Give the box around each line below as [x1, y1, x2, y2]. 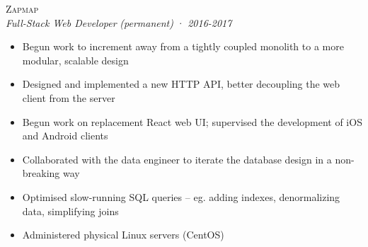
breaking [22, 166, 60, 180]
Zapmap [6, 1, 39, 16]
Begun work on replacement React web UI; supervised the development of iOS [22, 114, 362, 129]
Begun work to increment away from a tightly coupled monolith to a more [22, 39, 344, 54]
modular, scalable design [22, 52, 129, 67]
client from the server [22, 90, 115, 105]
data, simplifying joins [22, 203, 119, 218]
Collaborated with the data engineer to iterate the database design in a [22, 151, 332, 166]
